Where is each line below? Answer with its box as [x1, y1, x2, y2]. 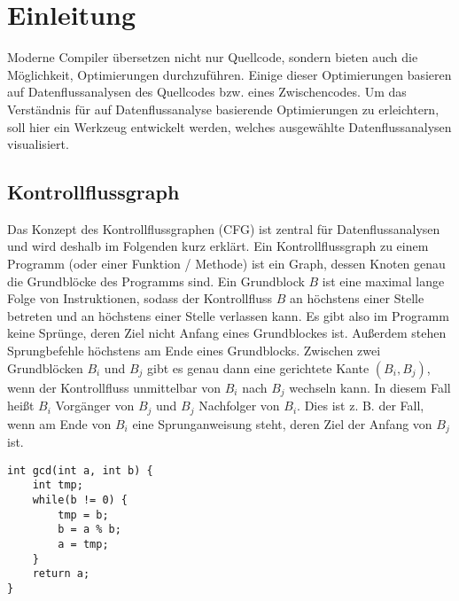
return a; [32, 567, 90, 581]
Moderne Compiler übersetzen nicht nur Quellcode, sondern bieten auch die [7, 48, 418, 66]
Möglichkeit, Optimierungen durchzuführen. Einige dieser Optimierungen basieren [7, 65, 452, 83]
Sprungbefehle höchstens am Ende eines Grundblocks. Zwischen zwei [7, 341, 381, 360]
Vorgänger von [55, 396, 135, 415]
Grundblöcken [7, 358, 83, 377]
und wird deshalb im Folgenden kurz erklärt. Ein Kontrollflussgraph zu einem [7, 237, 429, 255]
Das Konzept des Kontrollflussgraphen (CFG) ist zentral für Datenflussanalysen [7, 219, 440, 238]
